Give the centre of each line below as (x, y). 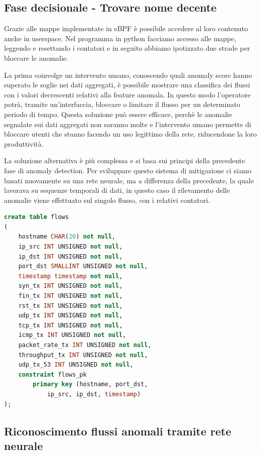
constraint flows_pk (52, 374)
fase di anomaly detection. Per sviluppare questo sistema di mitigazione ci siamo (128, 170)
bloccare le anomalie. (36, 58)
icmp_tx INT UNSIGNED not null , (72, 335)
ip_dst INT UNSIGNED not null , (71, 256)
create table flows (36, 217)
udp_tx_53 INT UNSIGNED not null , (76, 365)
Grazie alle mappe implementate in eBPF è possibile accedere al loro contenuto (126, 28)
